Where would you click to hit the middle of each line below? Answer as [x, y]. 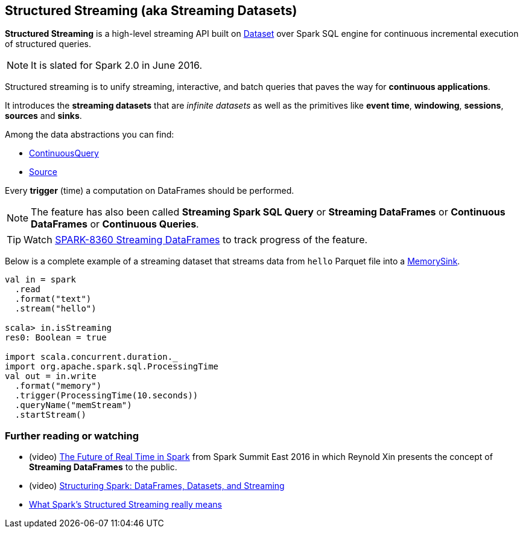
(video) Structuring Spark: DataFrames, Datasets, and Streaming [157, 486]
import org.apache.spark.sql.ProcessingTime [112, 367]
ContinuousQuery [64, 153]
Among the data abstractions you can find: [90, 135]
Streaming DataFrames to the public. [103, 467]
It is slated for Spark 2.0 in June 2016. [117, 65]
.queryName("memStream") [73, 405]
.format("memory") [58, 386]
